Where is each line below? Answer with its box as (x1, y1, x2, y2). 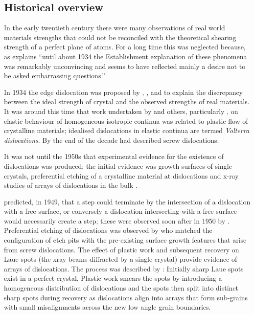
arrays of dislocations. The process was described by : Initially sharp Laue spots (4, 263, 244, 273)
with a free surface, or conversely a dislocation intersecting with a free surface (4, 206, 237, 216)
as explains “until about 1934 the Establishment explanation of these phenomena (4, 51, 247, 61)
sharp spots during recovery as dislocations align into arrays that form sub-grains (4, 292, 248, 302)
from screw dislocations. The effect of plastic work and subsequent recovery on (4, 244, 239, 254)
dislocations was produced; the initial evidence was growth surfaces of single (4, 160, 232, 171)
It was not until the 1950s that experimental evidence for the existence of (4, 151, 224, 161)
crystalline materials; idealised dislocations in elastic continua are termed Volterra (4, 125, 250, 135)
